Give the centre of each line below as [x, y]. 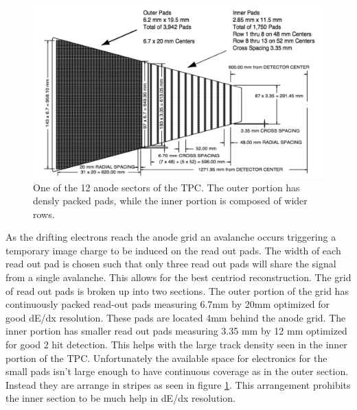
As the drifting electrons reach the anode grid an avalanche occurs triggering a [171, 237]
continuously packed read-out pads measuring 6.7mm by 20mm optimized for [168, 304]
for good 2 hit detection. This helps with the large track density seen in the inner [176, 345]
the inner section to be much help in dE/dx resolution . [120, 398]
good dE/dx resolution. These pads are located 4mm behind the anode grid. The [176, 317]
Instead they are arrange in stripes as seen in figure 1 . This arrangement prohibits [178, 384]
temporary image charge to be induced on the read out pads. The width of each [173, 250]
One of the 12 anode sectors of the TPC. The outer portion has [166, 187]
